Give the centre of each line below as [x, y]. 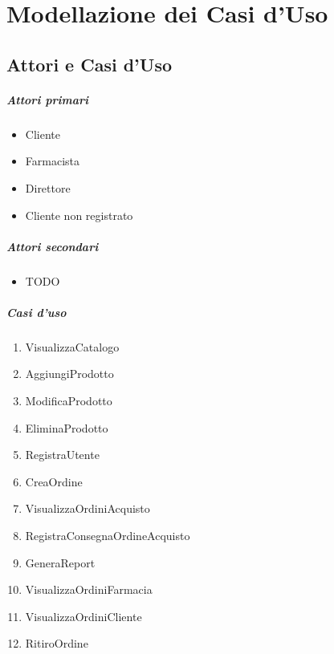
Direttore [48, 187]
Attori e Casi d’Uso [90, 64]
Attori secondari [53, 246]
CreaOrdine [54, 481]
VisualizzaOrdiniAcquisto [88, 508]
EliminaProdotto [67, 427]
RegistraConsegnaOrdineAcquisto [108, 535]
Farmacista [52, 161]
